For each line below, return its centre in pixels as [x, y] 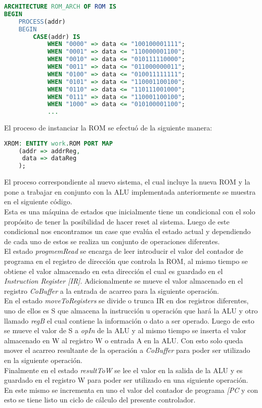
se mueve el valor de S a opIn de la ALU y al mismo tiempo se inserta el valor [125, 330]
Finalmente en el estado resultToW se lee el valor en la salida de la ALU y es [123, 370]
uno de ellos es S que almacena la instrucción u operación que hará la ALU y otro [131, 310]
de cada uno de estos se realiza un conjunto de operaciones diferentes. [112, 241]
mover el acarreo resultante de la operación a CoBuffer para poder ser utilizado [127, 350]
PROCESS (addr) [42, 21]
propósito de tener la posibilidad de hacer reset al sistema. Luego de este [117, 221]
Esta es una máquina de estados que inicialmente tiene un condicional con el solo [130, 211]
